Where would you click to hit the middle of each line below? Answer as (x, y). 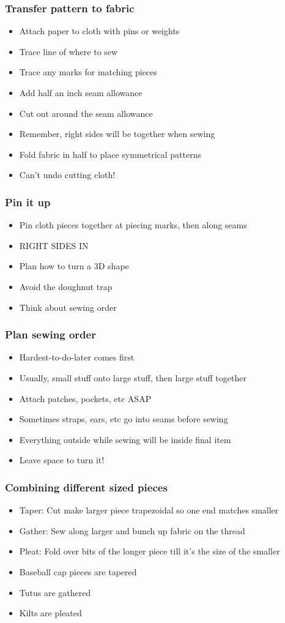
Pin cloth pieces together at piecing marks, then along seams (133, 225)
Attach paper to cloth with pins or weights (99, 31)
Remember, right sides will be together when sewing (117, 134)
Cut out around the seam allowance (86, 113)
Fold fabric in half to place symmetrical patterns (110, 154)
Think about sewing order (68, 307)
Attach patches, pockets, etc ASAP (85, 398)
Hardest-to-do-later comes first (77, 357)
